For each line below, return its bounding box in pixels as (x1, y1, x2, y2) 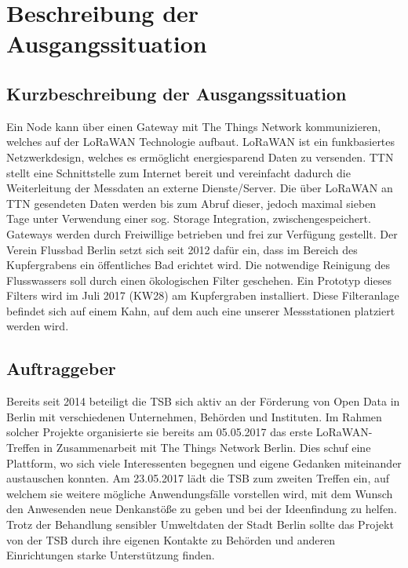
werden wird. (6, 318, 69, 334)
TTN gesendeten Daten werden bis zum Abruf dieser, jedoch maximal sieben (6, 195, 377, 211)
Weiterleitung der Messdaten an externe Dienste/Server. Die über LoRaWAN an (6, 180, 393, 196)
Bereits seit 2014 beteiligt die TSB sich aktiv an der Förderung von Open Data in (6, 393, 400, 410)
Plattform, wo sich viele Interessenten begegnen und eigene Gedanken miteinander (6, 454, 402, 471)
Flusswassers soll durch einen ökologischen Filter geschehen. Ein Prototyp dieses (6, 271, 392, 288)
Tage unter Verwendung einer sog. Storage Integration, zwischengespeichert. (6, 210, 371, 227)
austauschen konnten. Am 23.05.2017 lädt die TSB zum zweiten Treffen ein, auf (6, 470, 390, 486)
